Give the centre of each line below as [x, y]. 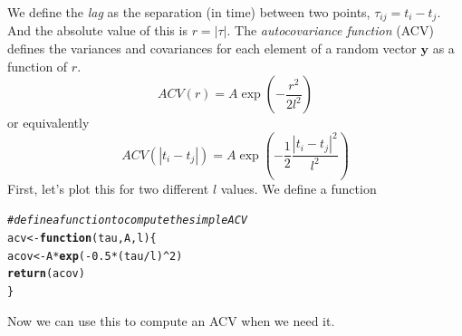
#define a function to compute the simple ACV [127, 221]
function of [38, 66]
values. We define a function [298, 188]
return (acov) [46, 274]
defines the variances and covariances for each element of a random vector [212, 48]
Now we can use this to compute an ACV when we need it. [171, 320]
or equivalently [48, 123]
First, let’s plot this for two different [108, 188]
